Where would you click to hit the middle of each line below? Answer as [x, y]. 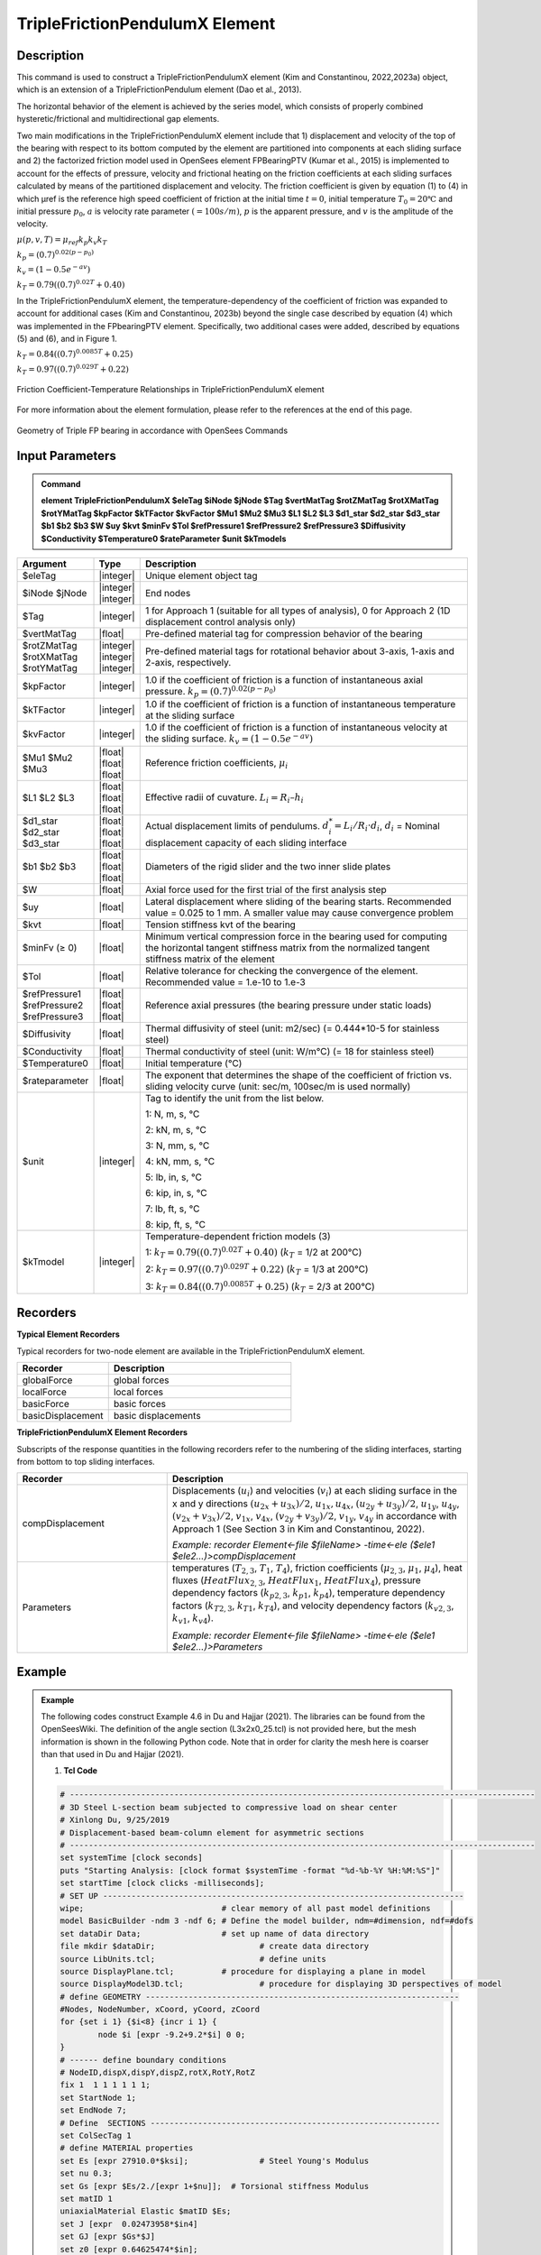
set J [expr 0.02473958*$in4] [129, 2224]
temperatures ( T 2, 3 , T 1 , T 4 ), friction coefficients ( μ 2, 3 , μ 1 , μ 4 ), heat [317, 1569]
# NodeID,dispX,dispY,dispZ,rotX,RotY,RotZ [158, 2073]
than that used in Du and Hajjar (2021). [113, 1754]
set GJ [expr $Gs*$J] [108, 2237]
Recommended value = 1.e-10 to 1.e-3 [225, 981]
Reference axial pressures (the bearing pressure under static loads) [288, 1005]
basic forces [140, 1404]
